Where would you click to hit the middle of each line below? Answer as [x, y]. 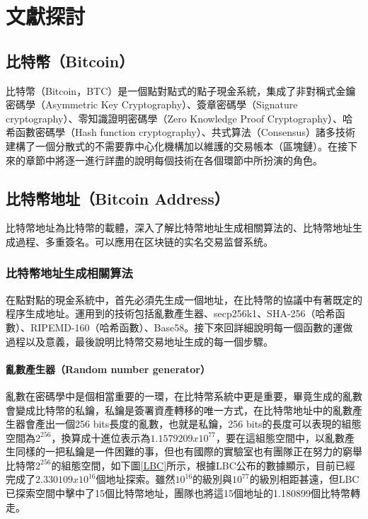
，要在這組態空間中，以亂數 [280, 437]
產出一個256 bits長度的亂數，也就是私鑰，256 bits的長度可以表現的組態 [198, 424]
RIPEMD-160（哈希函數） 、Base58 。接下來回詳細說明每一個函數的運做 [191, 327]
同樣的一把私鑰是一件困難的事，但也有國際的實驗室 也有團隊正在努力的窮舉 [189, 451]
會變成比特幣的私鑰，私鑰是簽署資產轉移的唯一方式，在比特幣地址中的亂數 [179, 410]
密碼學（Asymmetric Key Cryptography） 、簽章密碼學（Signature [152, 104]
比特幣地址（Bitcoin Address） [117, 198]
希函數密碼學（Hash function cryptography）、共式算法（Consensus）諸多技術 [180, 132]
